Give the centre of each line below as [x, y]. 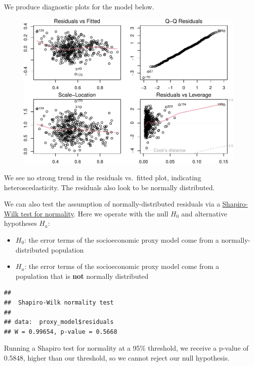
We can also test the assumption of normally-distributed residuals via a [112, 204]
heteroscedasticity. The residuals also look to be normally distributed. [109, 187]
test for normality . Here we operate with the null [95, 213]
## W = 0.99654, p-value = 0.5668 [61, 332]
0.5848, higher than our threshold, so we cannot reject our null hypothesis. [117, 357]
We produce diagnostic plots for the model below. [79, 6]
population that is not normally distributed [82, 276]
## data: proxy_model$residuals [59, 322]
